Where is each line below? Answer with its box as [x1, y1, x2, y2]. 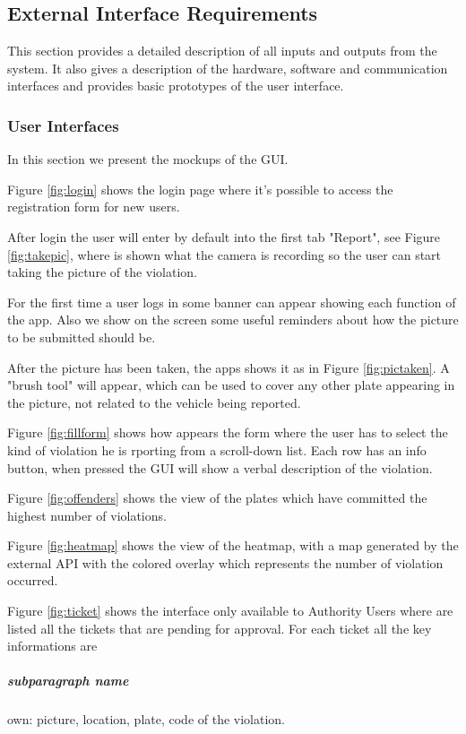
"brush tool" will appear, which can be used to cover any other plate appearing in [7, 376, 455, 394]
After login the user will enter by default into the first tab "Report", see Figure [7, 227, 441, 246]
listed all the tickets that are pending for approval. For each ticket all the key [7, 618, 432, 637]
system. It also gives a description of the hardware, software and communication [7, 58, 448, 77]
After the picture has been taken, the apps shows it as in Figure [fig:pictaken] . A [7, 358, 450, 376]
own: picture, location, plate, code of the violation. [7, 710, 286, 729]
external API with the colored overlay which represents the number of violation [7, 553, 444, 572]
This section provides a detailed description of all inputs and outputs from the [7, 41, 437, 60]
